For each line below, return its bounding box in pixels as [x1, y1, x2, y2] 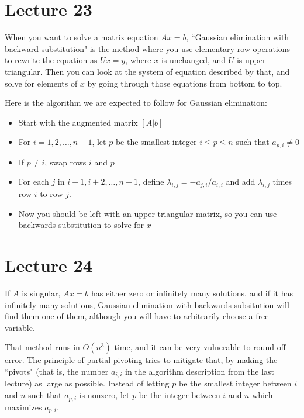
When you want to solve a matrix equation [5, 31, 158, 43]
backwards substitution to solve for [18, 219, 144, 231]
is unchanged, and [161, 54, 226, 66]
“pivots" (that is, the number [5, 365, 109, 377]
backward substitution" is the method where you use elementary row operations [5, 42, 291, 54]
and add [226, 175, 255, 188]
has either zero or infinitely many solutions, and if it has [91, 287, 293, 299]
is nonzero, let [79, 389, 130, 401]
